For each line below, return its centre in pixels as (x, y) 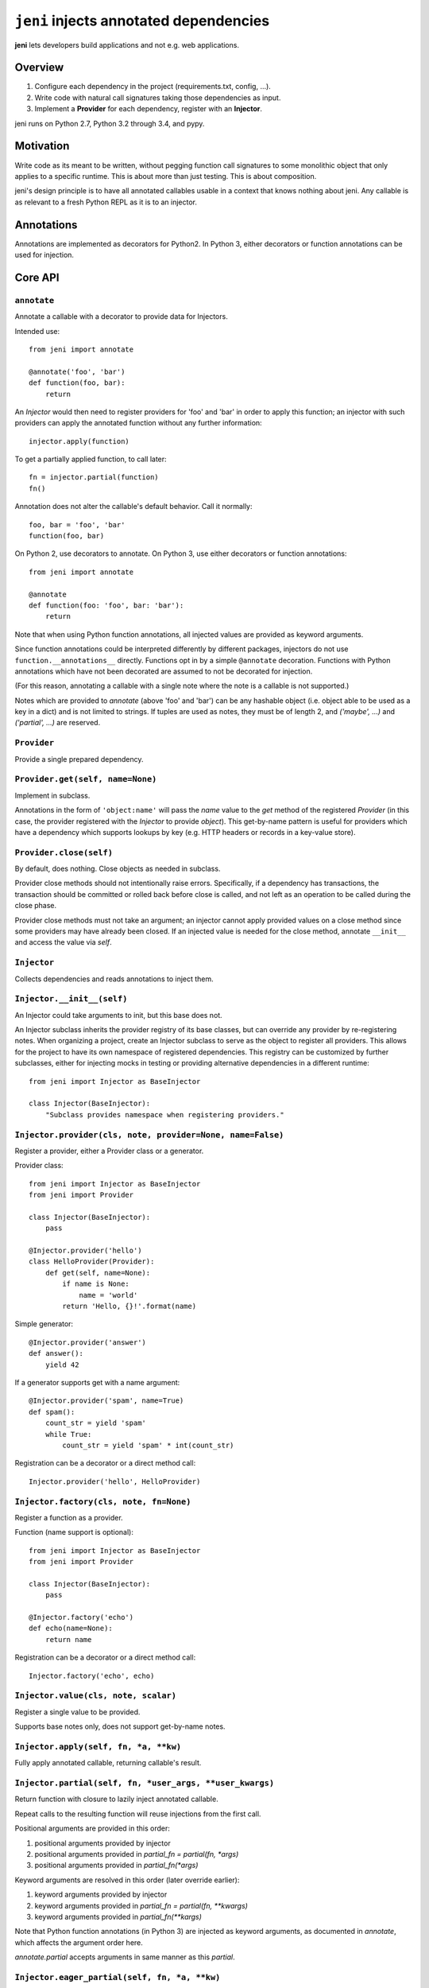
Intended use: (37, 331)
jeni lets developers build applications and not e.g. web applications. (127, 45)
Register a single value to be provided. (77, 1712)
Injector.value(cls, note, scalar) (96, 1696)
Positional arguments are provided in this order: (92, 1828)
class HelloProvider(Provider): (92, 1262)
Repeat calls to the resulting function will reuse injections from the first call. (138, 1814)
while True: (68, 1434)
